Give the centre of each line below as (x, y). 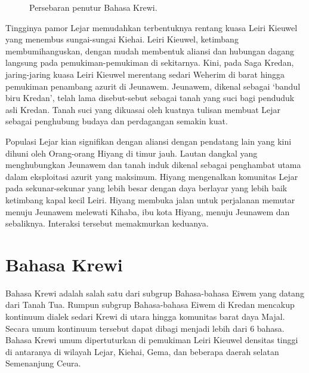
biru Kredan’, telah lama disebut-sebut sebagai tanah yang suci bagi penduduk (150, 98)
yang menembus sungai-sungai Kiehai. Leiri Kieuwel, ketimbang (122, 39)
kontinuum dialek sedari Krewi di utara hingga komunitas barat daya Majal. (145, 316)
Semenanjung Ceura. (43, 363)
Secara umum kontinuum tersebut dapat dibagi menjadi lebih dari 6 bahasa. (145, 328)
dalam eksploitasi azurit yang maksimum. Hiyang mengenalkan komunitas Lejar (152, 176)
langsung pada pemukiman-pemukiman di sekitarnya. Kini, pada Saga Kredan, (150, 62)
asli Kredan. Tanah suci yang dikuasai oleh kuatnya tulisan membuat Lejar (143, 109)
